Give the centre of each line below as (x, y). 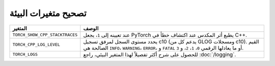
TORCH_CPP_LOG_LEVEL (36, 45)
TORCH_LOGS (25, 55)
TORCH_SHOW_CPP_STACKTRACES (45, 35)
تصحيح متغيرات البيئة (48, 13)
